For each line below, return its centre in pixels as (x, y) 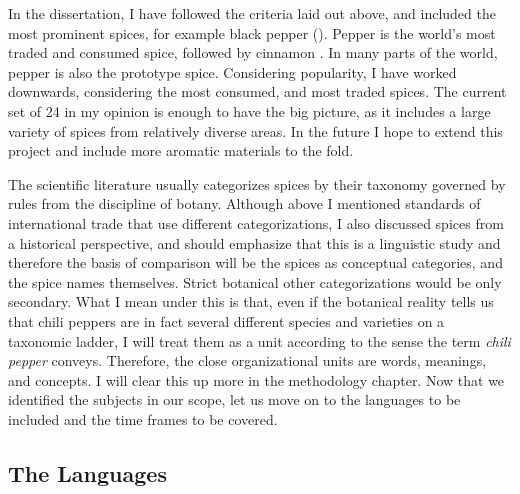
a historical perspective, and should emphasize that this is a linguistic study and (254, 242)
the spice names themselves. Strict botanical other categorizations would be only (255, 281)
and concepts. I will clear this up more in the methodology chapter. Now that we (256, 379)
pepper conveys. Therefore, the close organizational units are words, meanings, (247, 360)
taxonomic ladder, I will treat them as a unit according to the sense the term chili (259, 340)
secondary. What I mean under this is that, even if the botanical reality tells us (251, 301)
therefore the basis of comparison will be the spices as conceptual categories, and (255, 262)
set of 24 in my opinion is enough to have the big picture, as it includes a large (249, 110)
